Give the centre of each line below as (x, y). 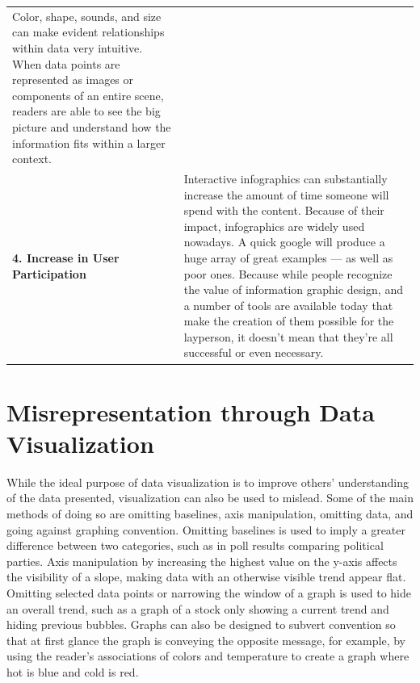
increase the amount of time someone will (286, 194)
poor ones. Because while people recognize (288, 273)
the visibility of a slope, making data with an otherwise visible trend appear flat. (206, 577)
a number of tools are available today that (288, 305)
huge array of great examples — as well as (288, 257)
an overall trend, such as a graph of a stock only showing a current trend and (198, 608)
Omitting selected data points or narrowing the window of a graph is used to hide (209, 593)
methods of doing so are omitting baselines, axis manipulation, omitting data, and (210, 514)
